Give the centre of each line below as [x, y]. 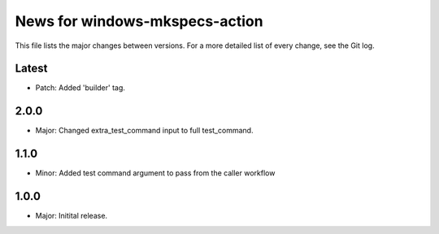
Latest [31, 69]
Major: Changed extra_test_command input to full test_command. [144, 131]
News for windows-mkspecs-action [139, 21]
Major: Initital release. [72, 216]
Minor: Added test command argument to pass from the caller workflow [155, 173]
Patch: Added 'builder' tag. [80, 88]
